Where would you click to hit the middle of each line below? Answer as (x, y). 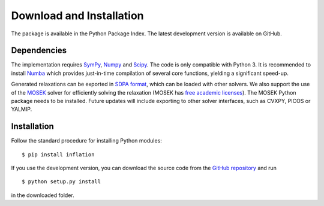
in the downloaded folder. (43, 195)
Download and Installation (77, 16)
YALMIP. (22, 109)
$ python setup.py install (61, 182)
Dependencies (39, 51)
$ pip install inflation (58, 154)
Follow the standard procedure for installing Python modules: (86, 141)
